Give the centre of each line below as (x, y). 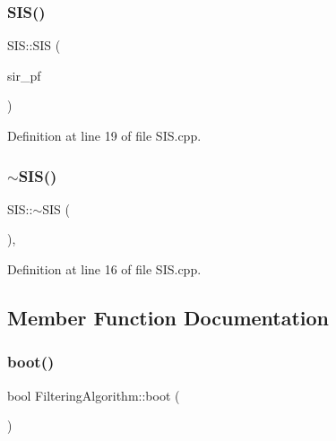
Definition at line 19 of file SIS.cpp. (104, 135)
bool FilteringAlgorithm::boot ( (94, 395)
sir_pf (24, 75)
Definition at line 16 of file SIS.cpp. (104, 269)
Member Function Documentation (168, 317)
